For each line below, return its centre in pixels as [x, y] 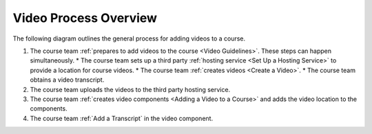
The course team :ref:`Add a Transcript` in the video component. [122, 118]
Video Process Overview [85, 18]
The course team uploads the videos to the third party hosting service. [130, 89]
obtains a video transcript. [67, 80]
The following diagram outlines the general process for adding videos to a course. [129, 38]
